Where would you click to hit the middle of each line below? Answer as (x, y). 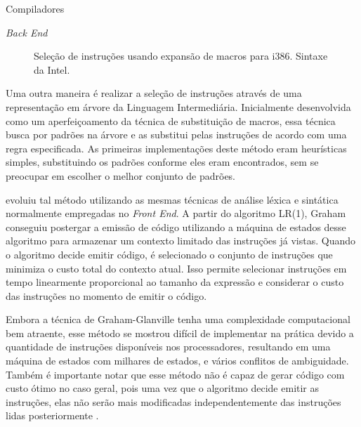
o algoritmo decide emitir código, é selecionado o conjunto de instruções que (169, 254)
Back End (27, 32)
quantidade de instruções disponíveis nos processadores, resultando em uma (168, 347)
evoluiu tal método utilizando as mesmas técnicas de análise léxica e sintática (172, 199)
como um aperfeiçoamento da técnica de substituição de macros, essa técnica (171, 120)
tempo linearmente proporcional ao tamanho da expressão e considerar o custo (175, 282)
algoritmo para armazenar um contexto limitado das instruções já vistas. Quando (180, 241)
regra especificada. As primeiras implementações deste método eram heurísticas (176, 148)
